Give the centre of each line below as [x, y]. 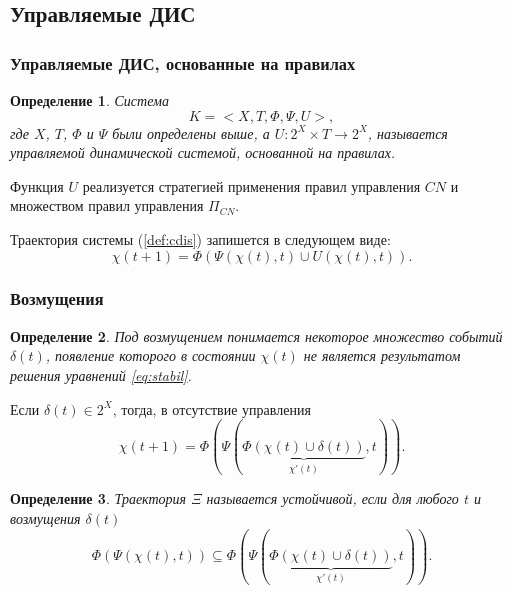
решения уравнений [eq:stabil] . [101, 374]
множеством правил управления [107, 205]
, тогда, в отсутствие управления [211, 408]
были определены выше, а [191, 132]
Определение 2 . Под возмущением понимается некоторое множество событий [256, 335]
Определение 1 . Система [89, 100]
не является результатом [382, 355]
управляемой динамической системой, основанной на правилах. [203, 152]
